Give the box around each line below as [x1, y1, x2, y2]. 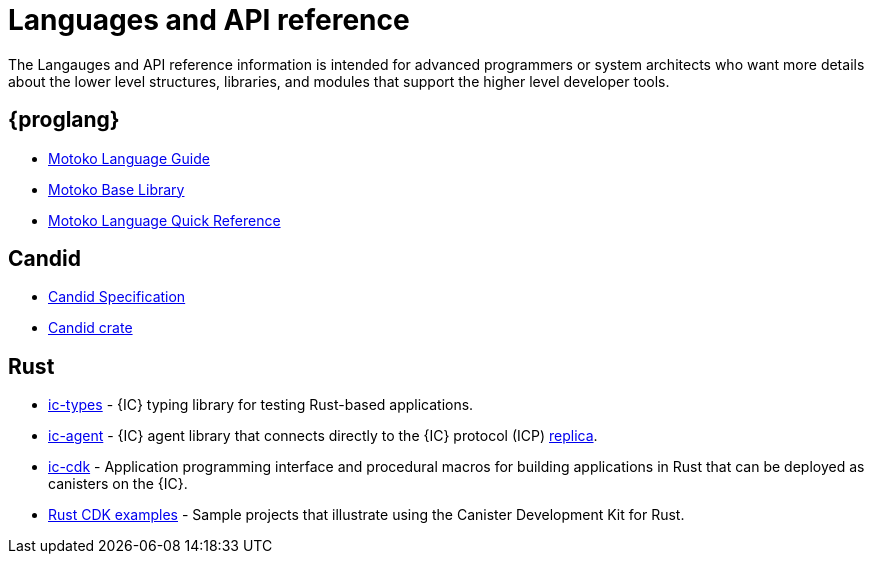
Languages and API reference [8, 3, 410, 37]
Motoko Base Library [48, 180, 185, 198]
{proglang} [8, 107, 120, 133]
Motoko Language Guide [48, 149, 210, 167]
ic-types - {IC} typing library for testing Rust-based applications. [48, 396, 474, 414]
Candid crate [48, 319, 133, 337]
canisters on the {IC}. [48, 475, 188, 493]
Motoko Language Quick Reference [48, 211, 281, 229]
